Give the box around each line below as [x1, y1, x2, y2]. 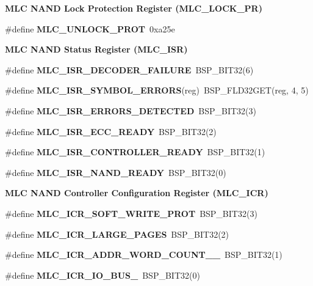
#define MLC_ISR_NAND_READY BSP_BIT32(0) [5, 166, 226, 178]
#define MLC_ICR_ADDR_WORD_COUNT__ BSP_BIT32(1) [5, 248, 282, 261]
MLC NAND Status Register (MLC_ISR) [5, 43, 188, 56]
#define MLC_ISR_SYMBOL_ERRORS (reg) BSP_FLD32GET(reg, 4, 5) [5, 84, 309, 97]
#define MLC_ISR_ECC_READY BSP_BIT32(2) [5, 125, 217, 137]
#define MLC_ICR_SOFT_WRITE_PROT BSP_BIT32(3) [5, 207, 257, 219]
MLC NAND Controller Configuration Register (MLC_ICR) [5, 186, 268, 199]
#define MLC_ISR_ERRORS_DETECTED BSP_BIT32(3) [5, 104, 256, 117]
